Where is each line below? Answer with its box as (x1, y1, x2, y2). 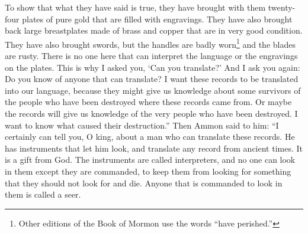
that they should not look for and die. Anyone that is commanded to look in (5, 176, 283, 189)
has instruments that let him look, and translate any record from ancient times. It (5, 142, 303, 154)
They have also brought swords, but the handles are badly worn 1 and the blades (5, 36, 296, 50)
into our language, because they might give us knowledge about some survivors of (5, 84, 301, 96)
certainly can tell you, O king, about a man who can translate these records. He (5, 130, 295, 143)
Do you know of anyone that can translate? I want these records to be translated (5, 73, 299, 85)
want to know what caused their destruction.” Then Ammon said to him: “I (5, 119, 279, 131)
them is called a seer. (5, 188, 81, 201)
